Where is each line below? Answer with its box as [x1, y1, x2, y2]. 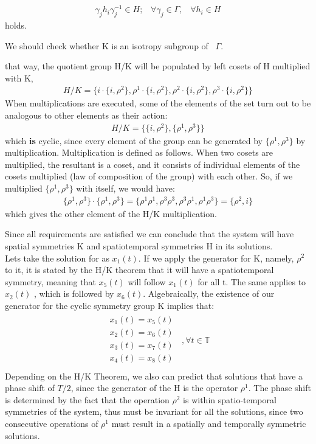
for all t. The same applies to [197, 275, 306, 288]
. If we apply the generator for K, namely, [138, 251, 294, 264]
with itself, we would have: [76, 182, 175, 195]
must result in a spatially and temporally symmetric [111, 417, 306, 430]
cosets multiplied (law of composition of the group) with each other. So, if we [5, 170, 293, 182]
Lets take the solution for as [5, 251, 109, 264]
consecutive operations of [5, 417, 98, 430]
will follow [128, 275, 166, 288]
